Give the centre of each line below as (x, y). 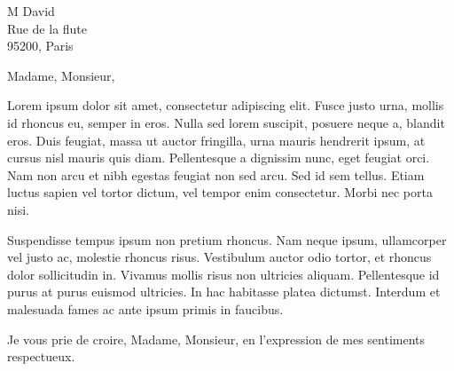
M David (31, 11)
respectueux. (41, 356)
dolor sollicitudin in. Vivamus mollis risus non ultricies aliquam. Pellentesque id (223, 274)
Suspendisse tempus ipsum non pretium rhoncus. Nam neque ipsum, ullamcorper (227, 239)
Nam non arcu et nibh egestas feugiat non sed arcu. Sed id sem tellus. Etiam (216, 174)
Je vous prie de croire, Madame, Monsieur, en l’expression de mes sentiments (216, 339)
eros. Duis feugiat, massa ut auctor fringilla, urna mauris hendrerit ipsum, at (216, 140)
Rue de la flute (47, 28)
